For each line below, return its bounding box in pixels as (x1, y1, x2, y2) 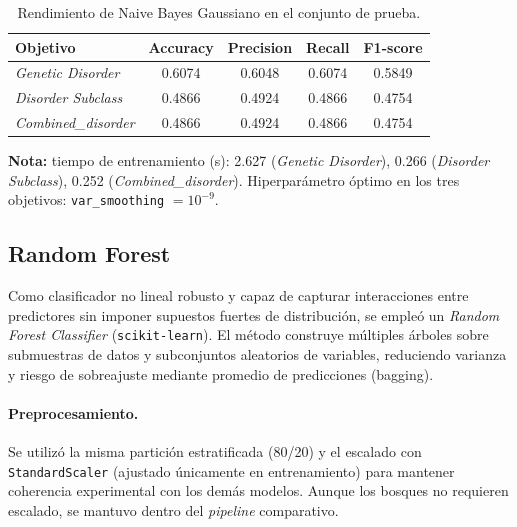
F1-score (363, 36, 423, 57)
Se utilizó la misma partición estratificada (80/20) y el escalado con (8, 441, 422, 462)
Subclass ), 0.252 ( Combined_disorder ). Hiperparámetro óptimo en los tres (8, 169, 460, 190)
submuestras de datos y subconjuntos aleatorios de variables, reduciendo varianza (8, 344, 507, 365)
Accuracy (148, 36, 214, 57)
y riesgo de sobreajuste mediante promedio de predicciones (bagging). (8, 363, 434, 384)
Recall (306, 36, 350, 57)
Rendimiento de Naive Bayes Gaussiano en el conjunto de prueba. (17, 2, 421, 22)
